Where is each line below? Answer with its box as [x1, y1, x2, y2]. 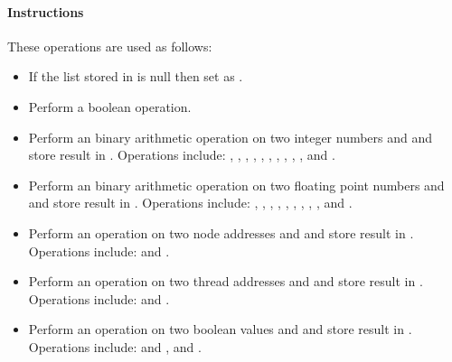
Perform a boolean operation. [28, 97, 192, 116]
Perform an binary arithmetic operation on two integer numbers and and [28, 127, 433, 146]
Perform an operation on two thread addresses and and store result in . [28, 272, 423, 291]
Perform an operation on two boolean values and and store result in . [28, 320, 412, 339]
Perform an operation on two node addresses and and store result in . [28, 223, 414, 242]
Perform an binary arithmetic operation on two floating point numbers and [28, 175, 445, 194]
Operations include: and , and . [28, 337, 202, 356]
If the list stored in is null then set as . [28, 67, 243, 86]
